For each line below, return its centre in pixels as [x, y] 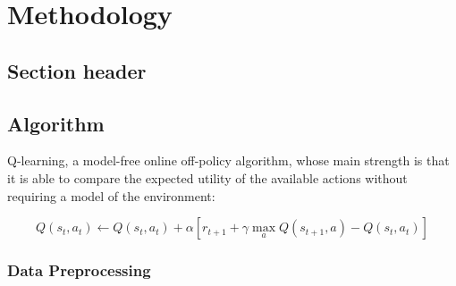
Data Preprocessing [79, 270]
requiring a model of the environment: [111, 195]
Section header [77, 70]
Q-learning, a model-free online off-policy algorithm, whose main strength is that [228, 160]
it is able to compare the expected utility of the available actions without [207, 177]
